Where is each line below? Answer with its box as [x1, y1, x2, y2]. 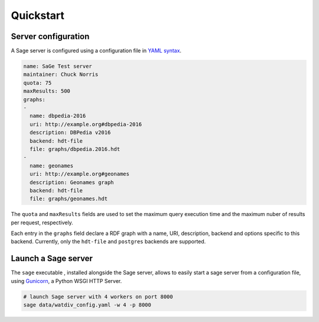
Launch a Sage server [11, 253, 93, 263]
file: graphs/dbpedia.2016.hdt [30, 146, 121, 152]
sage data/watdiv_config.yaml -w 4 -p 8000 [23, 302, 152, 308]
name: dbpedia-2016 [30, 112, 86, 120]
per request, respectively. [11, 219, 73, 226]
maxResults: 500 [23, 88, 71, 95]
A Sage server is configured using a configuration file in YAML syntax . [11, 47, 182, 54]
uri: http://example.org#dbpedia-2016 [30, 121, 142, 127]
